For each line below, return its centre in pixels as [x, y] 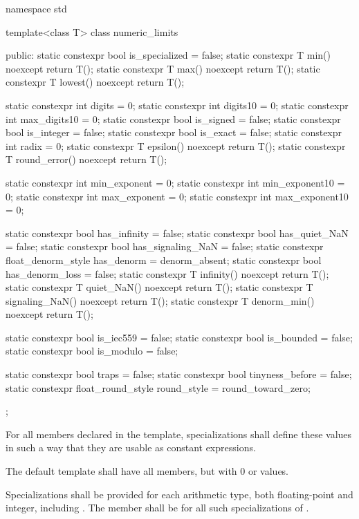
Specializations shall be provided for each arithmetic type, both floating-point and [179, 494]
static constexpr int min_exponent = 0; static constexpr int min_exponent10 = [175, 182]
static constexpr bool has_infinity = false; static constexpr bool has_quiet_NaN [177, 233]
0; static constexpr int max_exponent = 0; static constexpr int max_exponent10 [177, 196]
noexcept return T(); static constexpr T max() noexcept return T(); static [163, 68]
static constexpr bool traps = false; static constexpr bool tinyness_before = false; [179, 374]
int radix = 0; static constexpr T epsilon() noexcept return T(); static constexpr [176, 145]
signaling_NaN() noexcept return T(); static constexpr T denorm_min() [160, 300]
